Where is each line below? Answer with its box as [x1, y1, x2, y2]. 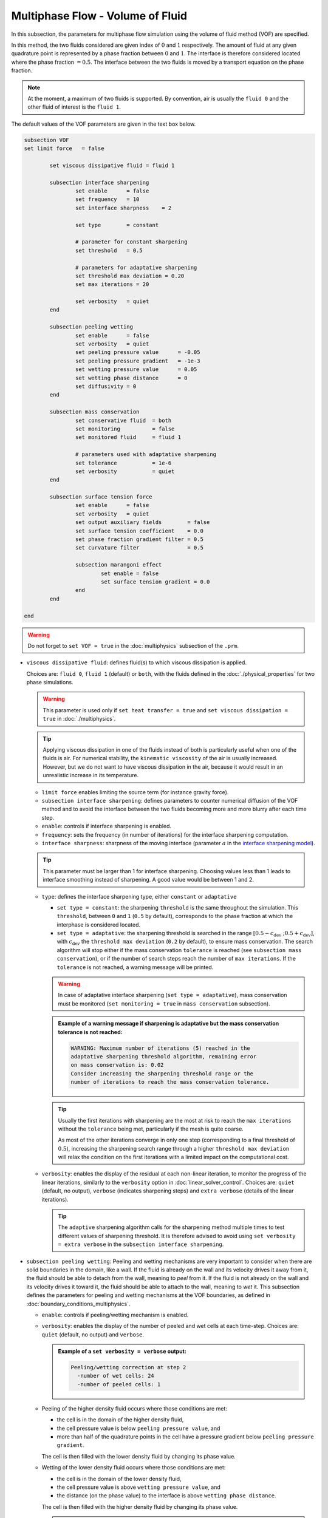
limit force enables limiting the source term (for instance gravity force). [41, 788, 229, 795]
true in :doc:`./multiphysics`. [43, 715, 116, 723]
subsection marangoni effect [75, 562, 162, 568]
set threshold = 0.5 [75, 247, 143, 254]
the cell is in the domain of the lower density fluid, [56, 1475, 182, 1482]
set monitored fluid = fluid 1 [75, 434, 182, 441]
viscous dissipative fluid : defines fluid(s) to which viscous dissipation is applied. [26, 659, 247, 666]
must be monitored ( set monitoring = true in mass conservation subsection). [58, 999, 270, 1007]
